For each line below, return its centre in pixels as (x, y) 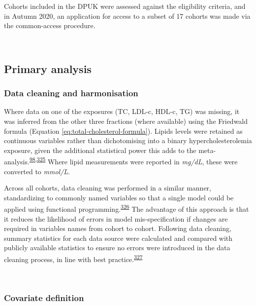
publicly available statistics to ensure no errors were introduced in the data (117, 248)
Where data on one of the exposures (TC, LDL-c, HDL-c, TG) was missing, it (122, 111)
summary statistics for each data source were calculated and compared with (118, 238)
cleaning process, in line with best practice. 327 (73, 258)
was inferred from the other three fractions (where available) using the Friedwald (126, 121)
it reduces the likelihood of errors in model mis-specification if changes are (116, 218)
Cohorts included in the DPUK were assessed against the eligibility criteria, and (125, 6)
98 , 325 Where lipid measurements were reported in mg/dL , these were (133, 161)
